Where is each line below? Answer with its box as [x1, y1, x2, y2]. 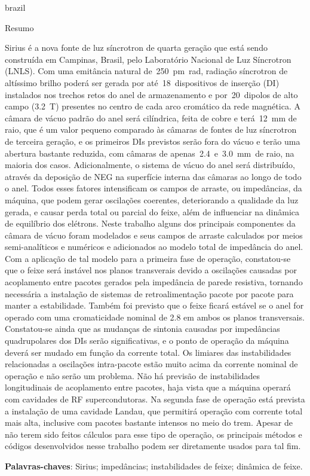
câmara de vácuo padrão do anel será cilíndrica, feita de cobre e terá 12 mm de [5, 111, 297, 124]
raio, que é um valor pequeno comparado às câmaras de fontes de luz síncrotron [5, 123, 297, 136]
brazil [5, 1, 26, 13]
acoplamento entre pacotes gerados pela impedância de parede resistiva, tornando [5, 276, 303, 288]
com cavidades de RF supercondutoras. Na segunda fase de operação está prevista [5, 393, 305, 405]
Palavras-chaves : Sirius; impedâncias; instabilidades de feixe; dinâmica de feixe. [5, 459, 303, 472]
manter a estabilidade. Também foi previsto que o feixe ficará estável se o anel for [5, 299, 304, 312]
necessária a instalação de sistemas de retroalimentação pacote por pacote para [5, 287, 294, 300]
